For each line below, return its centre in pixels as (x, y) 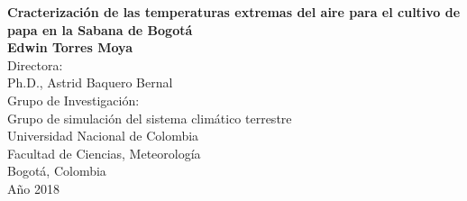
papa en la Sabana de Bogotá (100, 29)
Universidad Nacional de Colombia (103, 136)
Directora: (35, 64)
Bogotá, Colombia (57, 171)
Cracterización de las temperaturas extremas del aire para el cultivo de (234, 12)
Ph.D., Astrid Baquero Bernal (90, 82)
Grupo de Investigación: (73, 100)
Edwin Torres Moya (70, 47)
